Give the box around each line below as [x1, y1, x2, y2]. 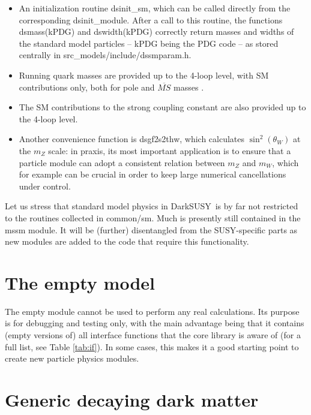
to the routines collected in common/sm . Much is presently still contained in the [5, 211, 301, 224]
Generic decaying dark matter [5, 387, 259, 411]
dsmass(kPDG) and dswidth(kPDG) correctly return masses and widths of [19, 25, 294, 38]
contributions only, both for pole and [19, 80, 155, 93]
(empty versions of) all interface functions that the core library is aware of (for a [5, 329, 301, 341]
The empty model [5, 270, 155, 294]
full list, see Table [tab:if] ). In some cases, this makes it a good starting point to [5, 340, 299, 353]
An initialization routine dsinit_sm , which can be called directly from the [19, 2, 291, 14]
